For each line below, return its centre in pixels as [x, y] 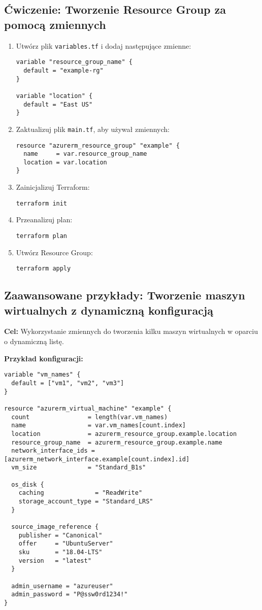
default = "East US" [58, 104]
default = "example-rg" [63, 70]
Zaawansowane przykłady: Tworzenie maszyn [125, 295]
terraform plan [42, 236]
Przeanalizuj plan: [44, 219]
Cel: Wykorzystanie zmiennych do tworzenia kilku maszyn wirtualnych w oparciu [131, 331]
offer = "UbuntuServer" [66, 544]
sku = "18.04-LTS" [60, 552]
